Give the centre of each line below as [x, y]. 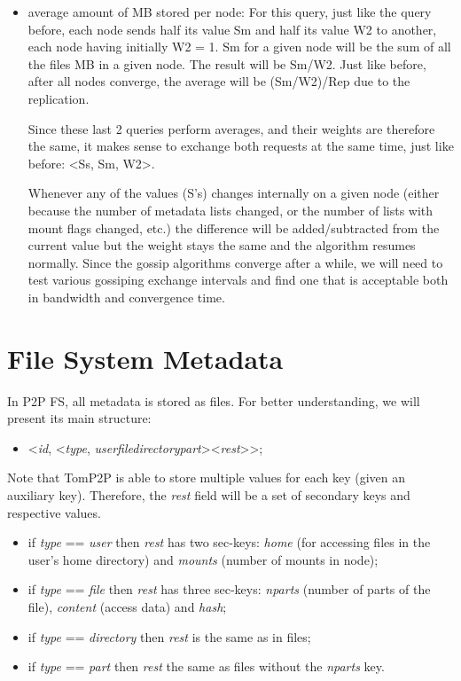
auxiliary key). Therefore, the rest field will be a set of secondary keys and [209, 495]
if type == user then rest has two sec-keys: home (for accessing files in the [229, 542]
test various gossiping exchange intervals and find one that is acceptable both [238, 280]
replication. [59, 98]
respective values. [54, 512]
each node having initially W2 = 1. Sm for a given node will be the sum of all [239, 47]
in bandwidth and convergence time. [126, 297]
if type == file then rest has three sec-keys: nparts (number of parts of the [229, 589]
